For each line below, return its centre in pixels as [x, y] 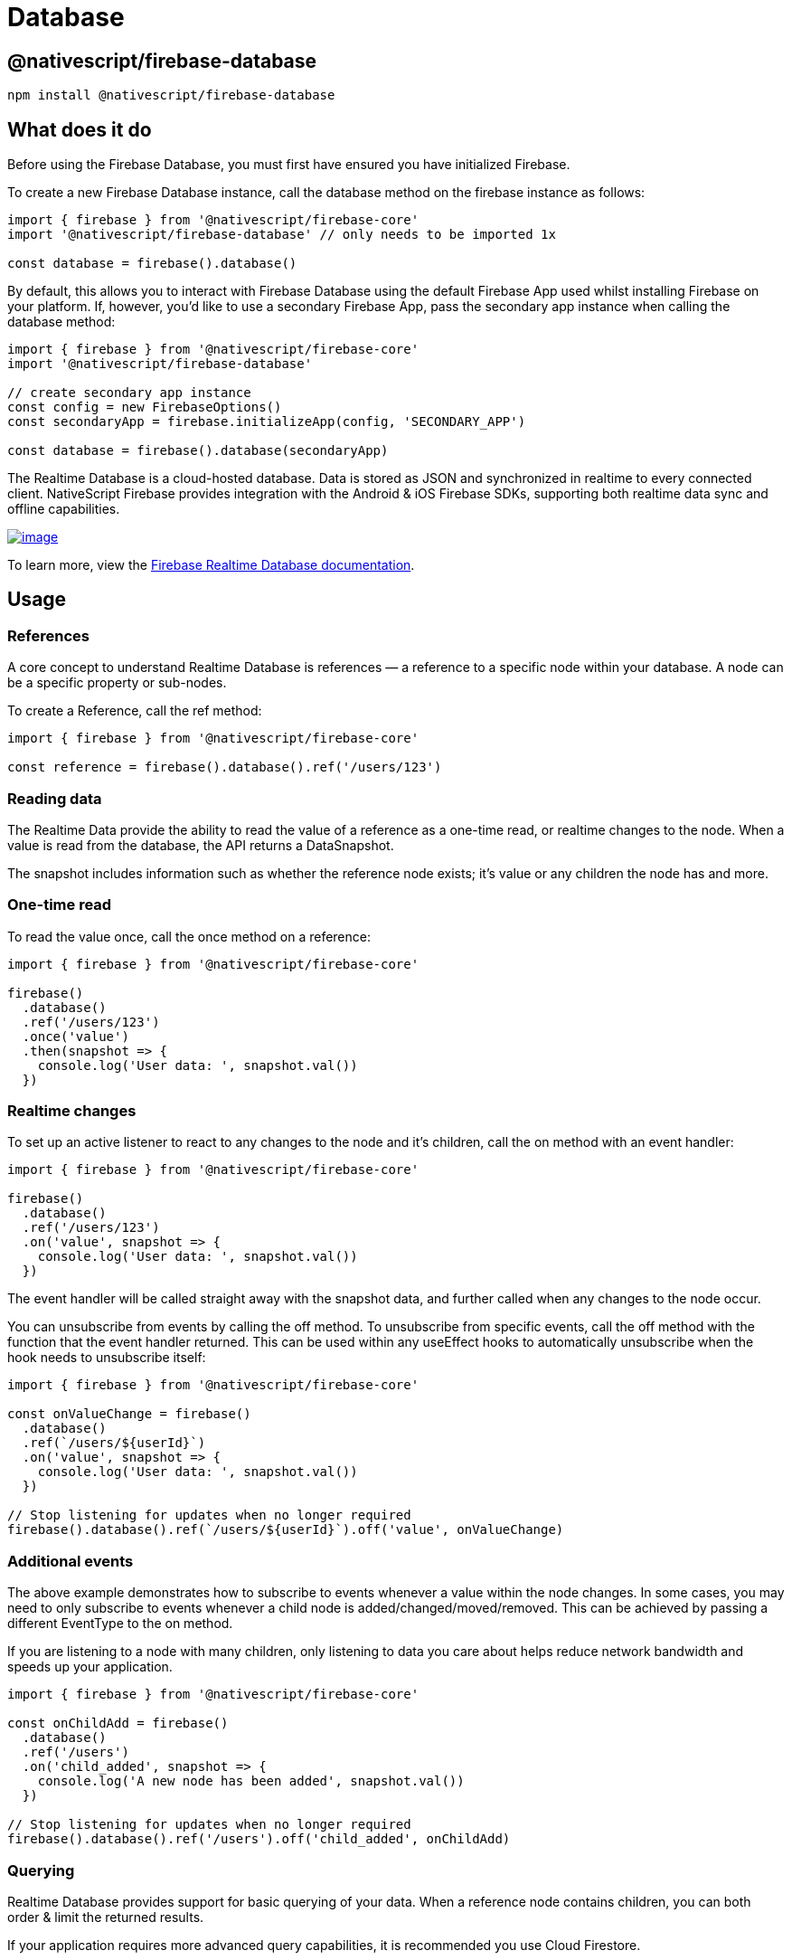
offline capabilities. [64, 509]
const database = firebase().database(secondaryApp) [198, 451]
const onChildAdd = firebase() [118, 1723]
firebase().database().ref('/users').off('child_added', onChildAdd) [259, 1839]
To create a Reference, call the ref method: [135, 711]
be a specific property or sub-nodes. [117, 683]
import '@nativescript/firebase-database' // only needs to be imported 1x [282, 235]
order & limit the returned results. [106, 1917]
